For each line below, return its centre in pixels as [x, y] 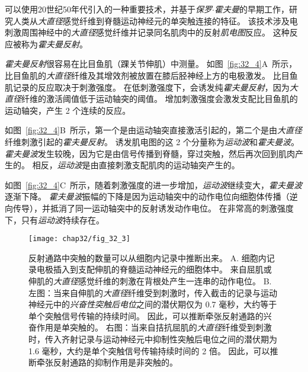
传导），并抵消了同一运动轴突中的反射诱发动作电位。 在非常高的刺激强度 [153, 208]
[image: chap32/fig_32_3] [79, 239]
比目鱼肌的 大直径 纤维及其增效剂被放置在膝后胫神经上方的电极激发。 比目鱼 [151, 75]
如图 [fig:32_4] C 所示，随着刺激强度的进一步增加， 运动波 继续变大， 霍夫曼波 [154, 185]
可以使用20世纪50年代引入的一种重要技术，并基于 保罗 [108, 9]
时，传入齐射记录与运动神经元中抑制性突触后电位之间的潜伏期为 [153, 339]
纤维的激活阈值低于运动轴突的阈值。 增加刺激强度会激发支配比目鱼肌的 [160, 99]
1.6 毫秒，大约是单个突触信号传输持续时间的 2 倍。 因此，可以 [149, 350]
